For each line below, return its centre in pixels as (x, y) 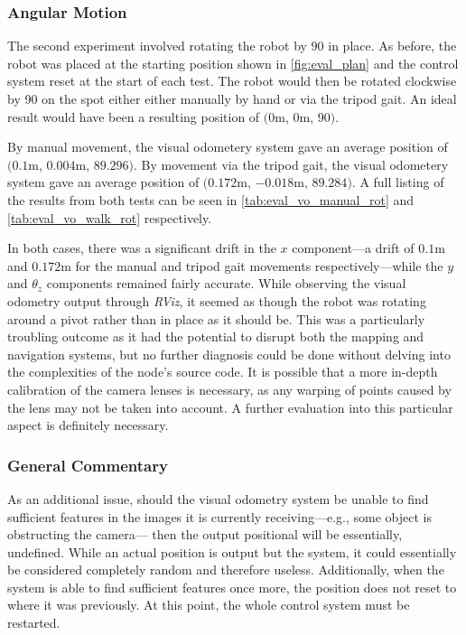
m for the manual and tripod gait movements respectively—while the (252, 265)
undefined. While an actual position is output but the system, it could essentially (232, 551)
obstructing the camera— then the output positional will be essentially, (205, 534)
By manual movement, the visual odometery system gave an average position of (228, 147)
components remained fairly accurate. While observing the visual (226, 283)
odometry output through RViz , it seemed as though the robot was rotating (217, 300)
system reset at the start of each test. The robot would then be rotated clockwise (232, 81)
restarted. (34, 623)
